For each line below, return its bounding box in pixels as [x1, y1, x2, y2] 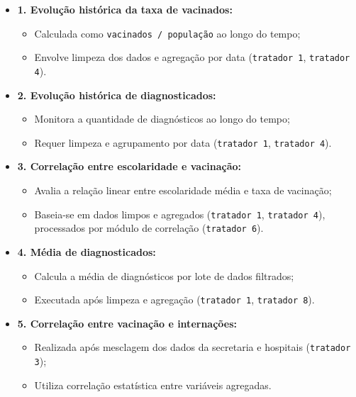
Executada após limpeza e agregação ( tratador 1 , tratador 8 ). [34, 292, 315, 307]
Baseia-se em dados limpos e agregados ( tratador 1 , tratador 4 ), [34, 206, 326, 221]
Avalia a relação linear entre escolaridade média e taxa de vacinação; [34, 183, 332, 197]
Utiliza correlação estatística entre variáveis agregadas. [34, 377, 272, 392]
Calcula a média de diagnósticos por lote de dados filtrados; [34, 268, 294, 283]
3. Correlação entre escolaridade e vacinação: [17, 159, 242, 174]
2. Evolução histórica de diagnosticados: [17, 87, 216, 102]
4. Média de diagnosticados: [17, 244, 156, 259]
